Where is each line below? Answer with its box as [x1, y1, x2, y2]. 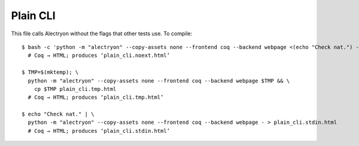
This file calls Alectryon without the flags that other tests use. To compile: [11, 30, 193, 37]
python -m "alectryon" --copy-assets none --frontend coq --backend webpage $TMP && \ [28, 77, 290, 84]
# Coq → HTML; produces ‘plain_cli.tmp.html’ [28, 94, 164, 101]
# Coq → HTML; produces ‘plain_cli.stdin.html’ [28, 127, 171, 134]
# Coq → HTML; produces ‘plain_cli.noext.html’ [28, 52, 171, 59]
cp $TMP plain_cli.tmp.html [34, 86, 117, 92]
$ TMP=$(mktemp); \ [22, 69, 79, 76]
